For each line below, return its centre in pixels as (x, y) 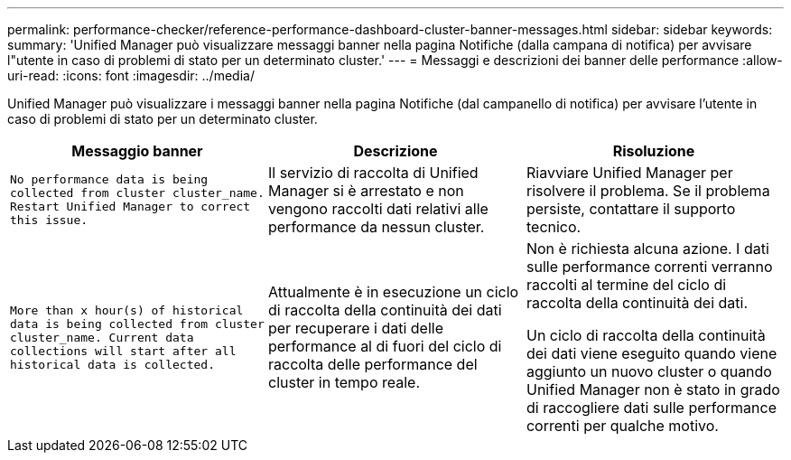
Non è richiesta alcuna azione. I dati (647, 249)
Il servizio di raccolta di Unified (373, 173)
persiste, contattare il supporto (631, 209)
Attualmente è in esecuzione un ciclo (393, 292)
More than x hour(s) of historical (127, 310)
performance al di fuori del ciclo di (385, 346)
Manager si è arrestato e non (366, 191)
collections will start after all (123, 351)
